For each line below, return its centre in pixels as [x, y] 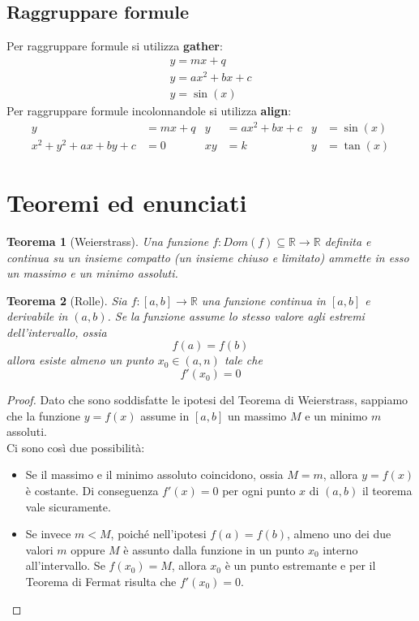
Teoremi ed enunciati [127, 202]
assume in [165, 415]
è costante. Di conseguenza [92, 491]
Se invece [48, 534]
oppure [88, 549]
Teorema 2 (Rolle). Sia [67, 300]
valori [39, 549]
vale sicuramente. [68, 506]
